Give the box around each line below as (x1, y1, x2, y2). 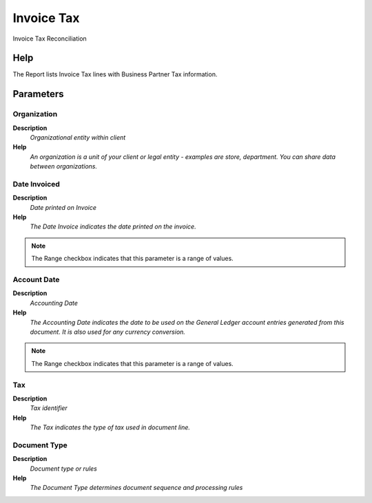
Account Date (12, 275, 60, 285)
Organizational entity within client (30, 133, 126, 141)
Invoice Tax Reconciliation (12, 34, 87, 43)
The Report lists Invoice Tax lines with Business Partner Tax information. (12, 70, 218, 78)
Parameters (12, 88, 64, 100)
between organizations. (30, 162, 98, 171)
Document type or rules (30, 464, 98, 473)
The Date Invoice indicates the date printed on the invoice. (30, 222, 196, 231)
